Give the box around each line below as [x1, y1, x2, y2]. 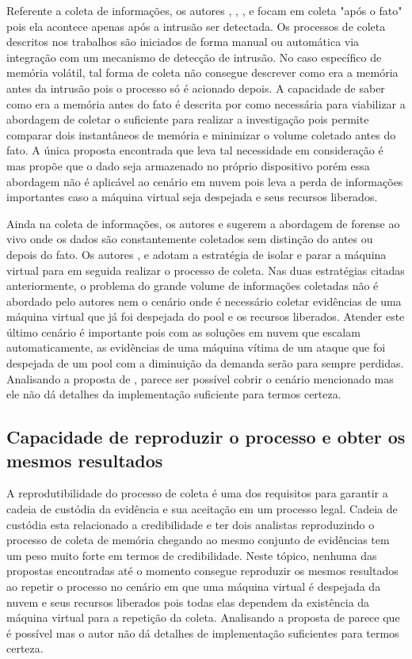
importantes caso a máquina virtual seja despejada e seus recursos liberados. [6, 189, 378, 205]
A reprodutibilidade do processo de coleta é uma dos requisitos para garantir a [6, 485, 388, 501]
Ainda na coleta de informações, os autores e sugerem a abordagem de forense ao [6, 215, 400, 231]
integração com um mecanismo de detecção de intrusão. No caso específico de [6, 48, 382, 65]
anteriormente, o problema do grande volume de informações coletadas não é [6, 277, 379, 294]
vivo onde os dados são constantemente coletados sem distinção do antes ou [6, 230, 373, 247]
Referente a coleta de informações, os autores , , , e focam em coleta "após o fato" [6, 2, 402, 18]
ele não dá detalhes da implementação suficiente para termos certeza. [6, 386, 341, 402]
